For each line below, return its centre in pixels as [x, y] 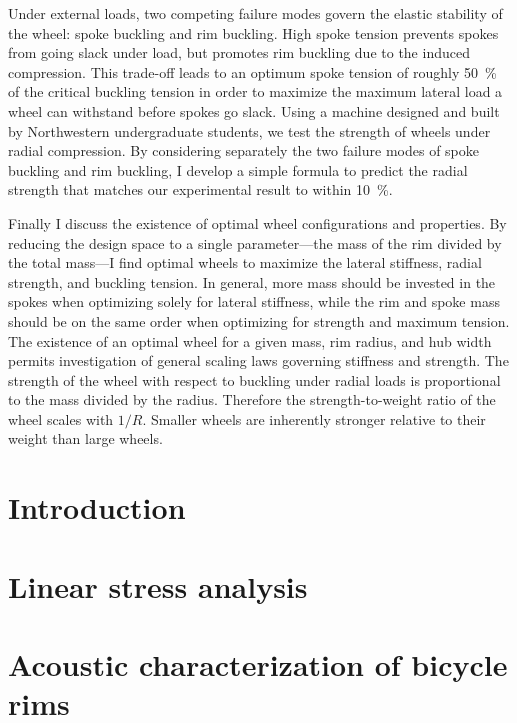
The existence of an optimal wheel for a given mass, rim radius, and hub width [250, 340]
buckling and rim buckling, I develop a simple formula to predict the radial [238, 169]
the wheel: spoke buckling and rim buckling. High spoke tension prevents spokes [253, 32]
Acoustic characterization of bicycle [258, 664]
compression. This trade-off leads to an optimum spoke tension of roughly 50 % [252, 71]
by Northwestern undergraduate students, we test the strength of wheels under [249, 130]
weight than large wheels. [85, 438]
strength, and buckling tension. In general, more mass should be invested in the [252, 281]
